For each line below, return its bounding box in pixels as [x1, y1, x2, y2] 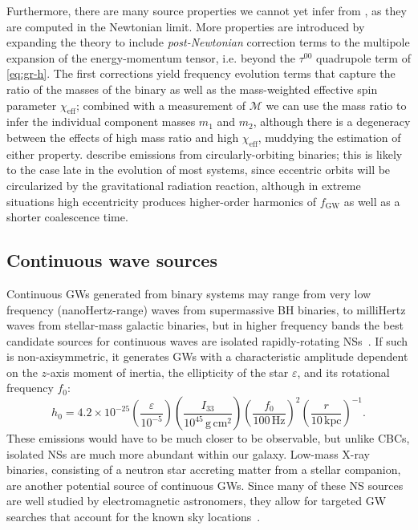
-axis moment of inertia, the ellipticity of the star [47, 363, 289, 380]
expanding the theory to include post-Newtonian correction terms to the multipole [6, 34, 410, 51]
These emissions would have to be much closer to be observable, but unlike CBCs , [6, 430, 410, 447]
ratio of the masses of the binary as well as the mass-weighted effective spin [6, 80, 378, 97]
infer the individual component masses [6, 113, 196, 130]
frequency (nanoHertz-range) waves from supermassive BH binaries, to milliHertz [6, 301, 406, 318]
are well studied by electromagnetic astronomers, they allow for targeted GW [6, 492, 387, 509]
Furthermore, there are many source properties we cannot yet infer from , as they [6, 2, 407, 18]
